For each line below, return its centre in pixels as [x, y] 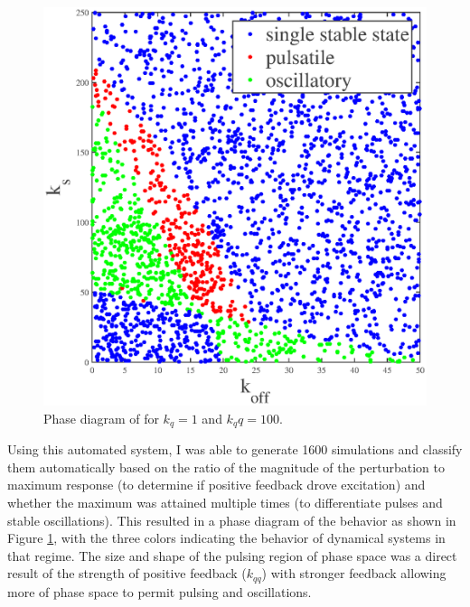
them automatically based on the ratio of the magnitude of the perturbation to [226, 467]
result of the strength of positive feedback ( [127, 573]
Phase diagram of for [101, 418]
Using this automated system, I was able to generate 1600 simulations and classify [235, 449]
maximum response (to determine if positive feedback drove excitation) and [216, 485]
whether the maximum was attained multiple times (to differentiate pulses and [225, 503]
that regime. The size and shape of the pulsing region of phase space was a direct [232, 555]
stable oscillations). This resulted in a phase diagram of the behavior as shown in [232, 520]
